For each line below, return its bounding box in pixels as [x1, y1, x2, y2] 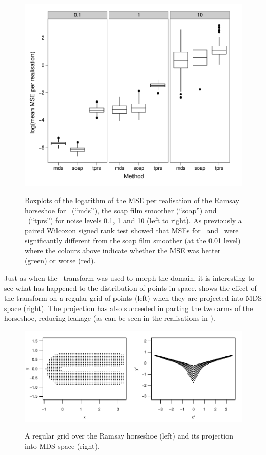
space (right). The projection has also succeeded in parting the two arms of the [4, 302, 253, 313]
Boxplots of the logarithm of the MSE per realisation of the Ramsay [25, 194, 239, 205]
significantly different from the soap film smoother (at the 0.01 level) [25, 235, 241, 246]
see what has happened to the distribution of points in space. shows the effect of [4, 282, 257, 293]
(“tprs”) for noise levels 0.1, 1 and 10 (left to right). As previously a [28, 215, 242, 226]
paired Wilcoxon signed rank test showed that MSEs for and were [25, 225, 239, 235]
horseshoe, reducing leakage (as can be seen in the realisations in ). [4, 313, 215, 323]
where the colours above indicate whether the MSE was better [25, 245, 221, 256]
